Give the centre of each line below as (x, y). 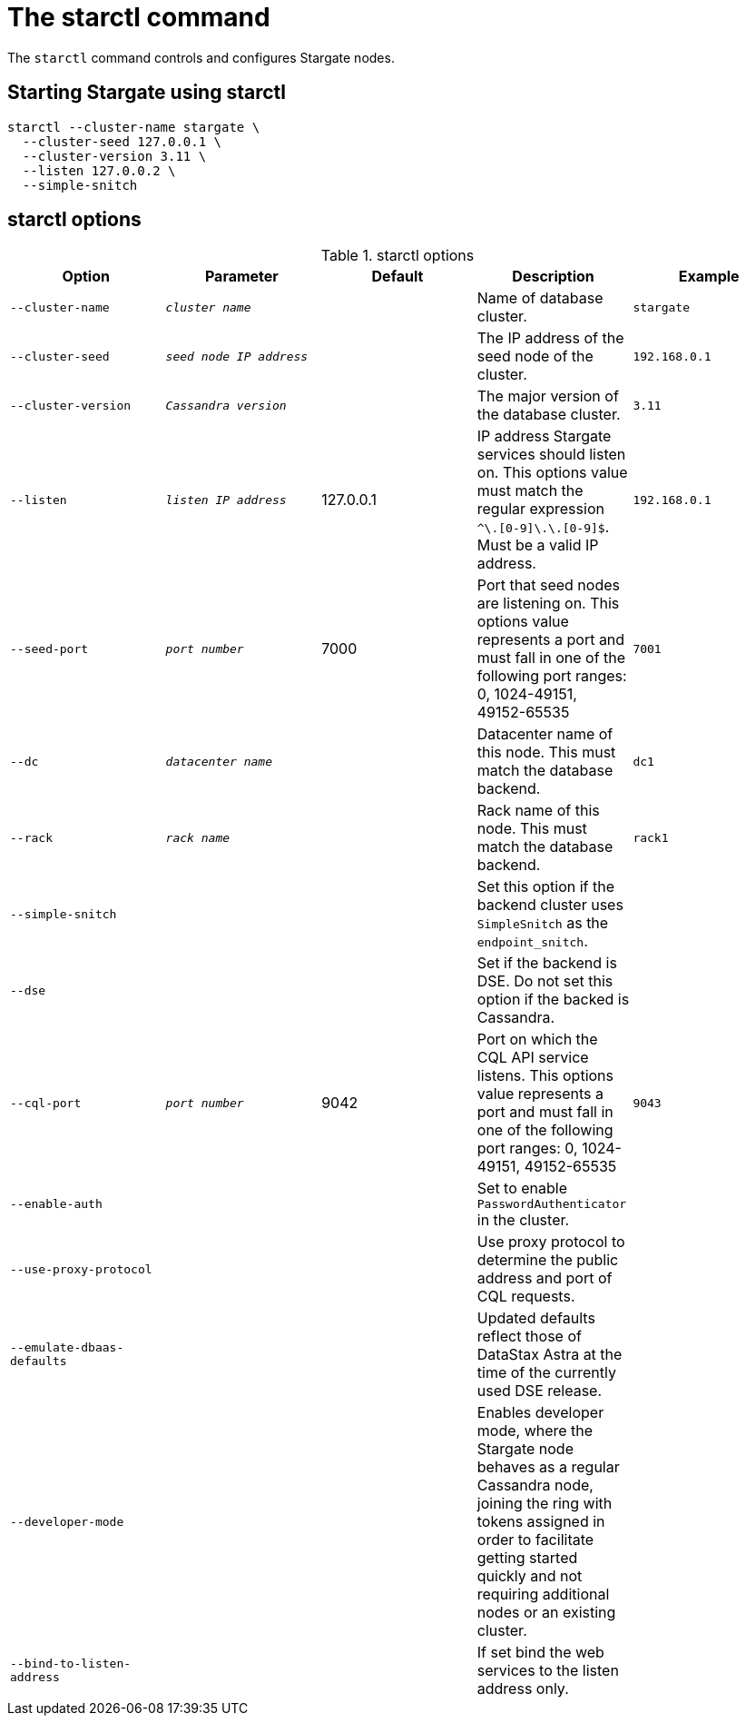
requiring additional (543, 1594)
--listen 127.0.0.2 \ (99, 170)
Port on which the (537, 1040)
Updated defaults (536, 1318)
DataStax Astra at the (550, 1355)
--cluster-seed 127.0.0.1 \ (122, 141)
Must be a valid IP (538, 545)
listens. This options (545, 1076)
